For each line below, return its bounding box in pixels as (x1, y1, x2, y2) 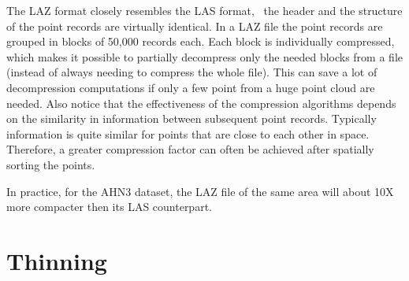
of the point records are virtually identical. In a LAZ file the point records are (6, 17, 383, 34)
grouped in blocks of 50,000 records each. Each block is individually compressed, (6, 33, 395, 50)
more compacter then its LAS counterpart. (6, 198, 212, 215)
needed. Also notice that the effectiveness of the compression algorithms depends (6, 94, 396, 111)
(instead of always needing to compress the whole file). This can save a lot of (6, 64, 377, 80)
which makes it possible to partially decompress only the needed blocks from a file (6, 48, 403, 65)
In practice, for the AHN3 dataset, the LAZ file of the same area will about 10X (6, 183, 394, 199)
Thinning (6, 244, 107, 276)
